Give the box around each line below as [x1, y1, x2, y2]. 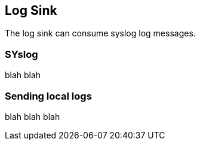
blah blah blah [5, 111, 60, 122]
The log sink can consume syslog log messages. [5, 28, 196, 39]
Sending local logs [5, 90, 92, 102]
